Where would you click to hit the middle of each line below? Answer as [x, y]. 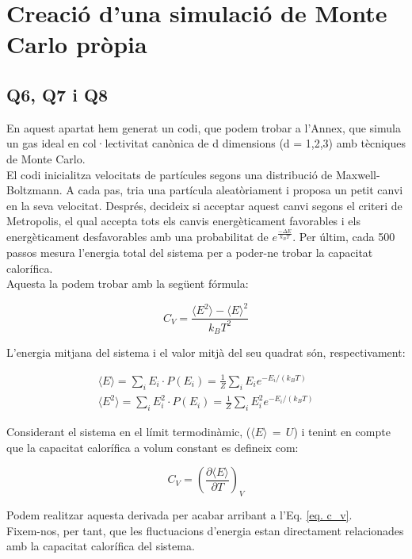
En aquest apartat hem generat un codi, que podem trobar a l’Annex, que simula [204, 127]
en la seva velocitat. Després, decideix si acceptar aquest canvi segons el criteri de [204, 205]
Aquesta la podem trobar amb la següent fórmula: [128, 283]
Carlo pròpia [77, 44]
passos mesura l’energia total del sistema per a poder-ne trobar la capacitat [190, 252]
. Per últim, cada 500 [344, 237]
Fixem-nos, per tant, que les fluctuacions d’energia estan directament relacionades [205, 530]
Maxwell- [358, 174]
